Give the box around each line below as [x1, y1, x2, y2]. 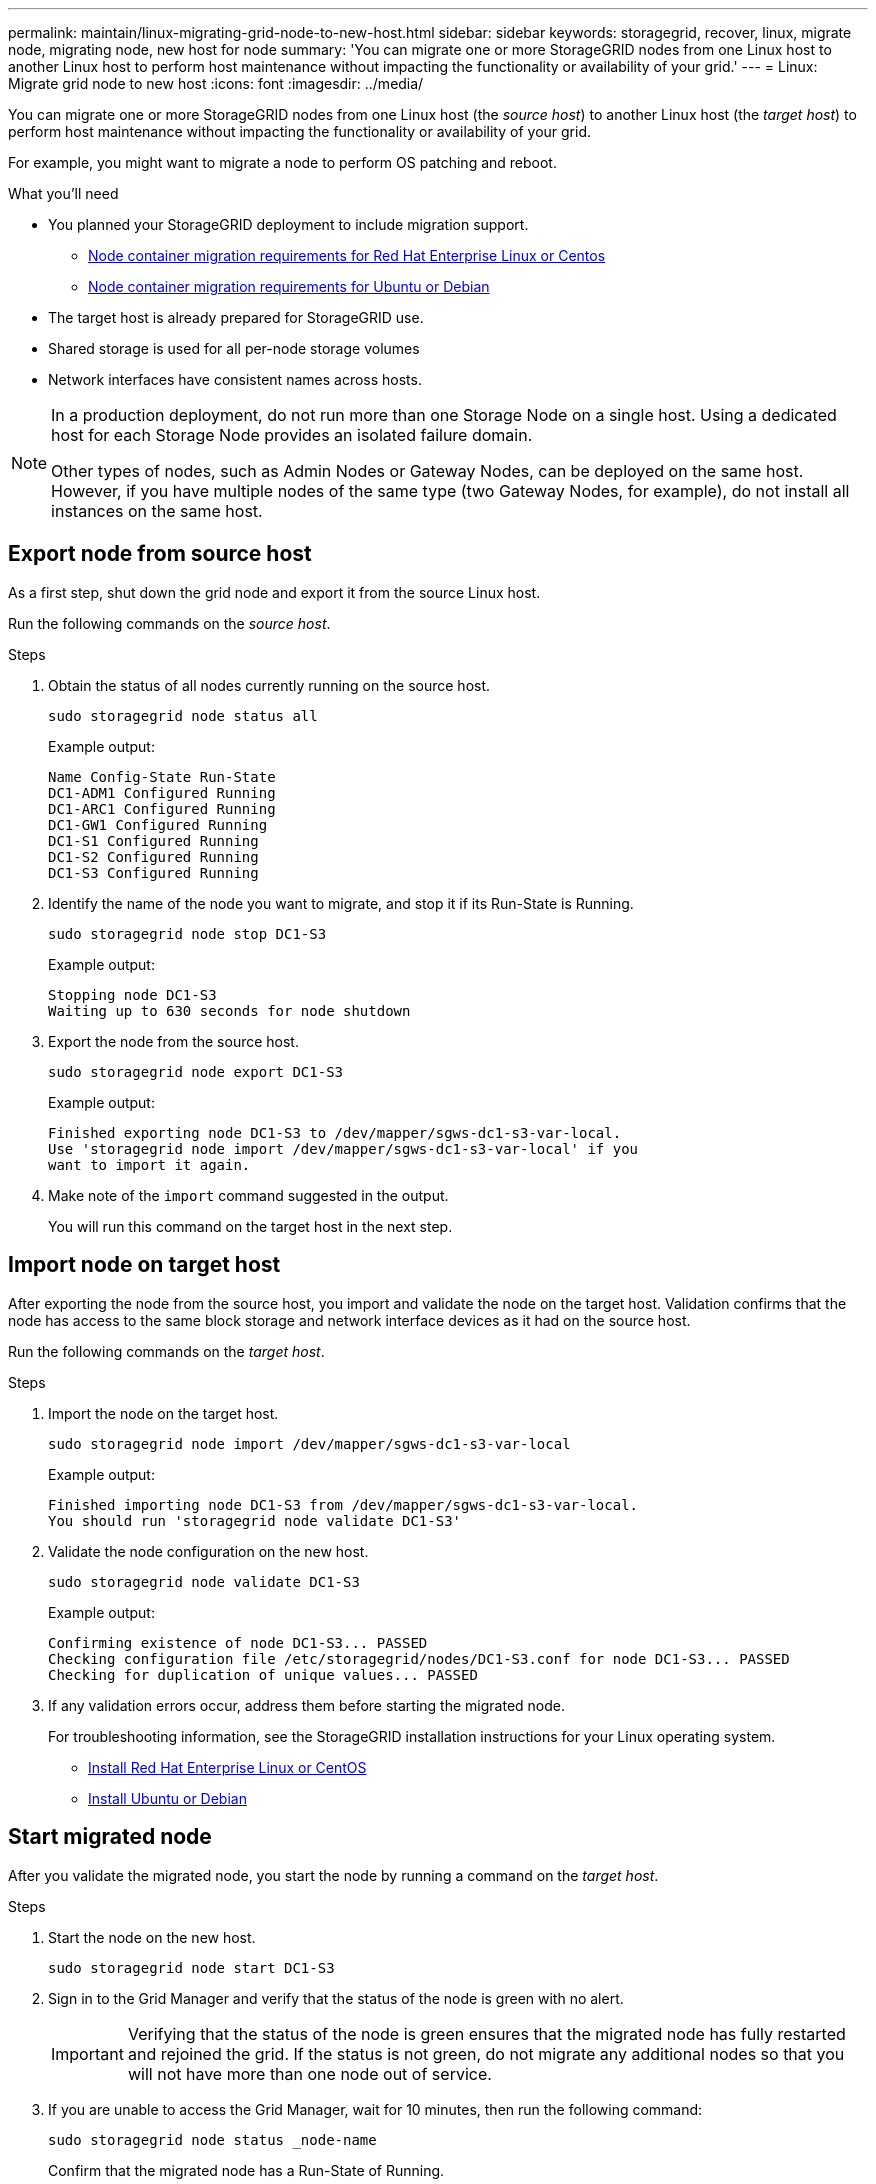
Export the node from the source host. [48, 1032, 299, 1050]
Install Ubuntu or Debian [88, 1789, 247, 1807]
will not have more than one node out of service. [127, 2063, 492, 2084]
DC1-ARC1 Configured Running [48, 800, 276, 817]
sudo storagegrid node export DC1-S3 [48, 1063, 344, 1080]
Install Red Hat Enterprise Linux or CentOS [88, 1758, 367, 1776]
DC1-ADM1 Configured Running [48, 784, 276, 801]
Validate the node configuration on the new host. [48, 1542, 369, 1560]
